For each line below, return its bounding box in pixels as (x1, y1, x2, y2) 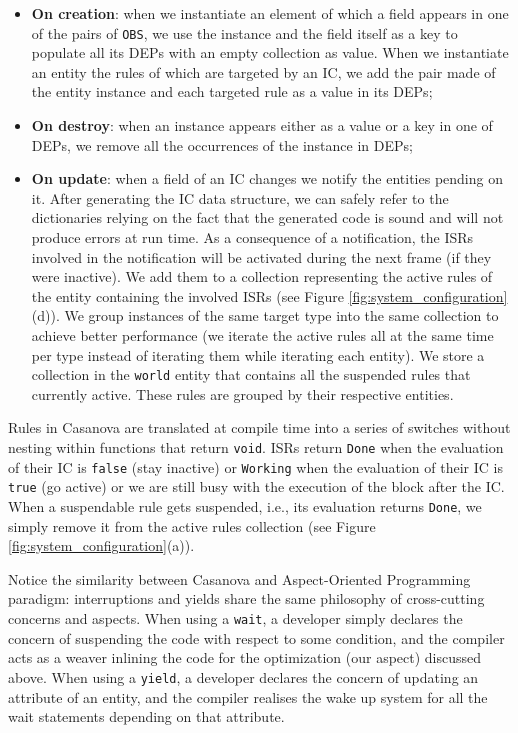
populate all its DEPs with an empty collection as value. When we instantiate (31, 42, 509, 63)
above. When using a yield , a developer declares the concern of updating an (8, 666, 479, 687)
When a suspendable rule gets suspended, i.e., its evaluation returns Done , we (8, 495, 482, 516)
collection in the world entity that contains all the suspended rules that (31, 364, 471, 385)
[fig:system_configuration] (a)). (8, 535, 195, 556)
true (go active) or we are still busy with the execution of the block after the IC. (8, 476, 505, 497)
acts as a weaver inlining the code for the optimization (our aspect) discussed (8, 647, 482, 668)
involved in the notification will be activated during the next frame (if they (31, 246, 492, 267)
